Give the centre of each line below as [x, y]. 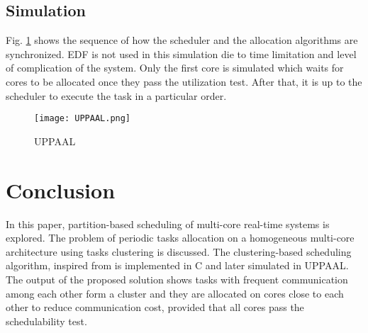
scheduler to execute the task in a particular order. [116, 95]
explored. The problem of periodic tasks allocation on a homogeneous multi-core [180, 238]
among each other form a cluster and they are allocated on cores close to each [175, 293]
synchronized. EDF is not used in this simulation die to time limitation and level [181, 53]
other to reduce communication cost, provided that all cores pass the [155, 307]
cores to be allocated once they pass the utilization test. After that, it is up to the [184, 81]
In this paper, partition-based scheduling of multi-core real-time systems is [168, 224]
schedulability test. [46, 321]
